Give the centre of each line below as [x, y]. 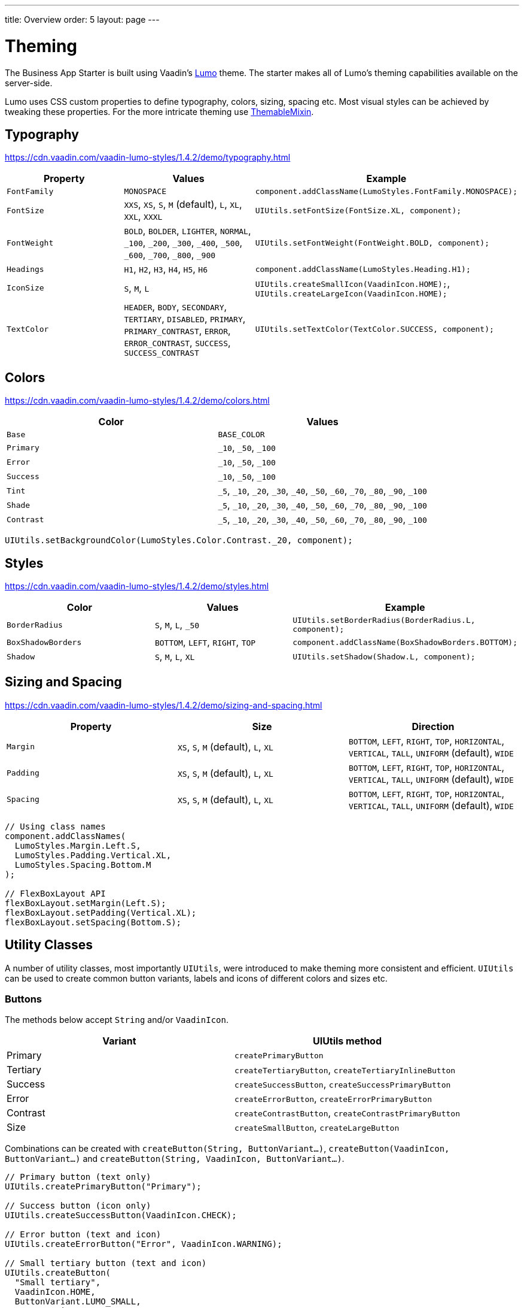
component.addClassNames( [65, 836]
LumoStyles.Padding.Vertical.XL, [93, 855]
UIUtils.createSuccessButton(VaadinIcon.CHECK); [121, 1215]
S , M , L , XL [175, 657]
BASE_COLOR [241, 435]
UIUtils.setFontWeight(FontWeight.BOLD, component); [372, 243]
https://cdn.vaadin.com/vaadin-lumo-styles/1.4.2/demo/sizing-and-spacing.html [164, 705]
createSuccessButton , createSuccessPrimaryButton [342, 1084]
